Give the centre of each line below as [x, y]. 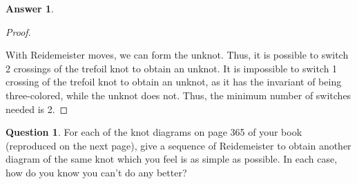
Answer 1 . [30, 8]
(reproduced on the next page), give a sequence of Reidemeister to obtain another [178, 145]
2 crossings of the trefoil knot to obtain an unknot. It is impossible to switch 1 [172, 68]
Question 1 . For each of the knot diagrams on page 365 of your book [154, 132]
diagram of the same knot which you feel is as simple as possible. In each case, [172, 159]
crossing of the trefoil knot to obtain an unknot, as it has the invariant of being [174, 82]
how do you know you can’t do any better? [96, 172]
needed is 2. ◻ [37, 109]
